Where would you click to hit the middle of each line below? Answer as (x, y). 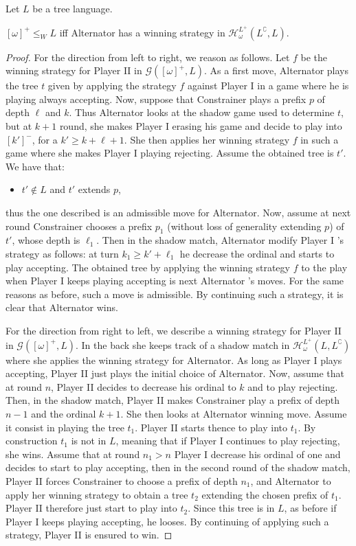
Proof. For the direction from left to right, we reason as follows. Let (148, 57)
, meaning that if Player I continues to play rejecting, (228, 441)
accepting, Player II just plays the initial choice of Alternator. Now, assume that (175, 373)
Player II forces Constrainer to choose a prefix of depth (122, 480)
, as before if (310, 508)
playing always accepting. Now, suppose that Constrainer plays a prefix (156, 99)
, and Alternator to (291, 480)
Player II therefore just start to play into (91, 508)
